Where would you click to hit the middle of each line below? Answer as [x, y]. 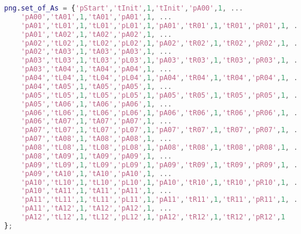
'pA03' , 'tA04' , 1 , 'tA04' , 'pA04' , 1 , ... [96, 69]
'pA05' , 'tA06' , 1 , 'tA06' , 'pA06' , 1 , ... [96, 104]
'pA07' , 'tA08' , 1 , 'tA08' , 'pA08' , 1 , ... [96, 139]
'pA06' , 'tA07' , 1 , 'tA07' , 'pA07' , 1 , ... [96, 121]
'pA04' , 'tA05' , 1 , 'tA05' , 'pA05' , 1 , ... [96, 86]
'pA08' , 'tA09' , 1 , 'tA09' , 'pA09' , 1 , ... [96, 156]
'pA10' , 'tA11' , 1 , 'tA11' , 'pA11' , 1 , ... [96, 191]
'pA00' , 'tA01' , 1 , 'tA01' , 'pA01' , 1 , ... [96, 17]
